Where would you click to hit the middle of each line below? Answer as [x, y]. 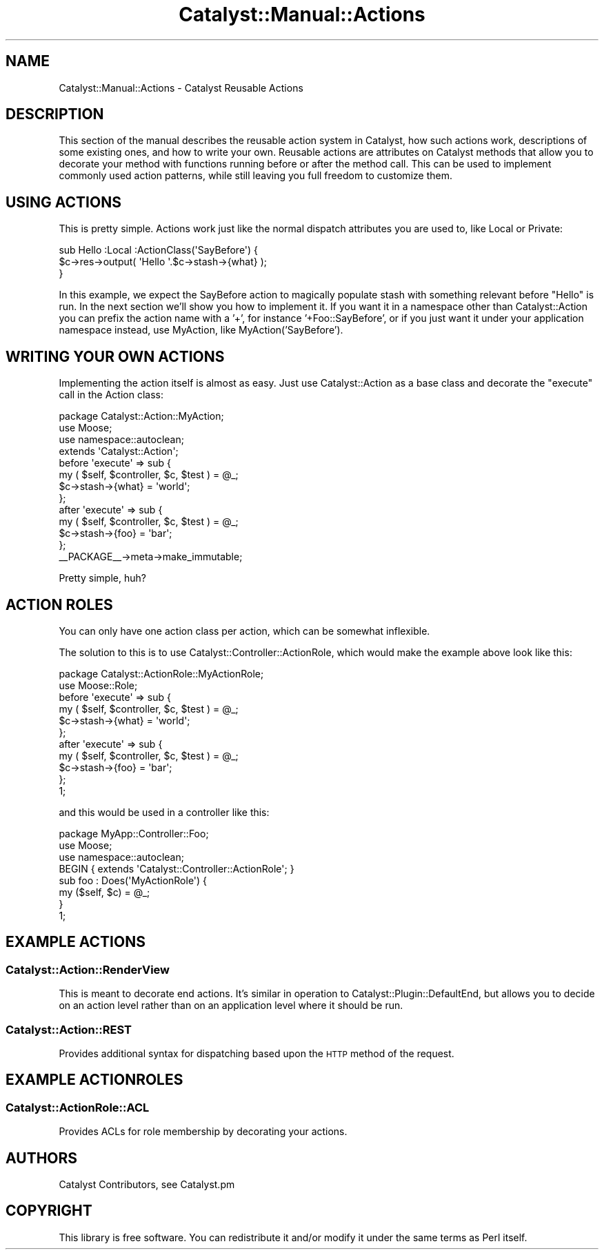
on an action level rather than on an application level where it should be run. [231, 1006]
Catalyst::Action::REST [69, 1029]
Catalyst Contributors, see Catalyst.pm [147, 1184]
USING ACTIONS [63, 202]
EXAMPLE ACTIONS [75, 942]
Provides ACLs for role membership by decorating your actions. [203, 1132]
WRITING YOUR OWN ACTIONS [115, 356]
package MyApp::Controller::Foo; [134, 833]
